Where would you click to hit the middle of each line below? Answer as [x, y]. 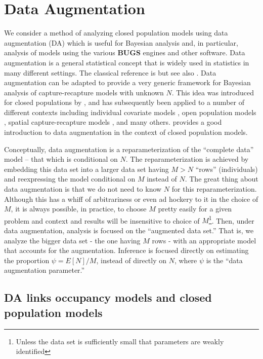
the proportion [27, 260]
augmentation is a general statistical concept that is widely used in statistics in [127, 62]
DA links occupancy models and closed [108, 297]
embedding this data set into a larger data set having [86, 169]
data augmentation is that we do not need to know [83, 189]
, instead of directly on [131, 260]
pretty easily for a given [195, 209]
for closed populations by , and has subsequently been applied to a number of [124, 102]
